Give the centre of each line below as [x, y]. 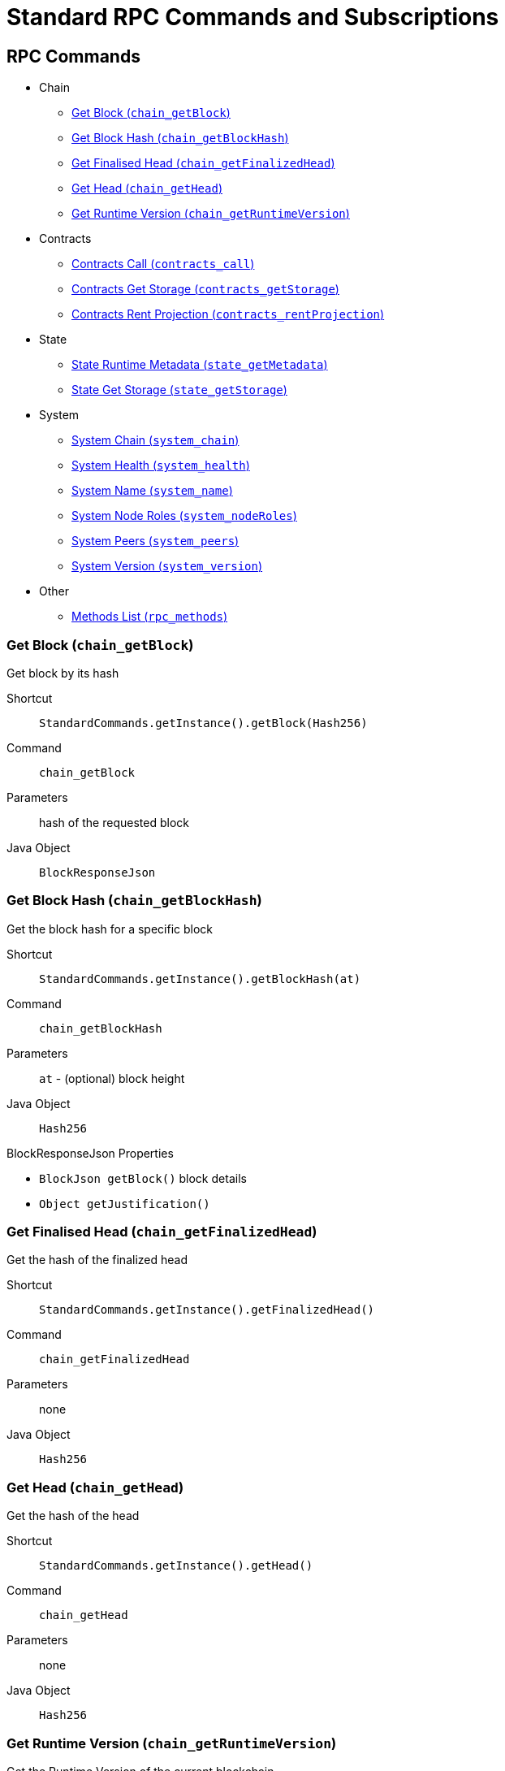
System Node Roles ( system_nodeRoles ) [184, 516]
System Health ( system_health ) [161, 465]
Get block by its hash [63, 673]
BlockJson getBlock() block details [143, 1178]
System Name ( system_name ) [152, 491]
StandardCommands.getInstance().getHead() [176, 1566]
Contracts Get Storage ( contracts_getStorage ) [205, 289]
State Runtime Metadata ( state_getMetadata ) [200, 365]
